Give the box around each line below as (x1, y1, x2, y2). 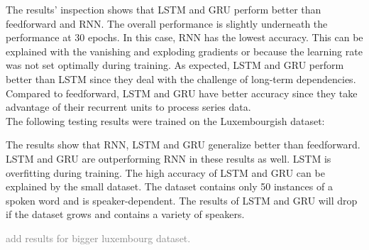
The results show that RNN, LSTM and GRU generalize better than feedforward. (6, 137, 360, 152)
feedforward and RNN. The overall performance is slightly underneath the (6, 16, 328, 31)
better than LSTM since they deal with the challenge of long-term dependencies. (6, 71, 356, 86)
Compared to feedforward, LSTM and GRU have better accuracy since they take (6, 85, 358, 100)
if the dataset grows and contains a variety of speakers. (6, 207, 245, 222)
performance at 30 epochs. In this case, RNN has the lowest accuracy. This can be (6, 30, 363, 45)
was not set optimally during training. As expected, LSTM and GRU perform (6, 58, 344, 72)
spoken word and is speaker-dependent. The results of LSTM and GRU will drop (6, 192, 358, 207)
